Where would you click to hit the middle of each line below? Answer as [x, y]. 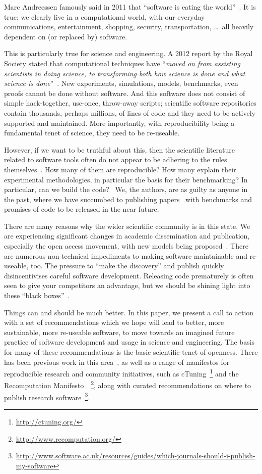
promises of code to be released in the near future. [82, 209]
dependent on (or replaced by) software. [66, 36]
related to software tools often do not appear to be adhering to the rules [116, 159]
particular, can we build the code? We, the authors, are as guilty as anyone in [126, 189]
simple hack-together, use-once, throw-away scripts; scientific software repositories [130, 103]
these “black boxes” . [37, 295]
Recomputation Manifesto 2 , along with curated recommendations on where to [128, 385]
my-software [35, 465]
